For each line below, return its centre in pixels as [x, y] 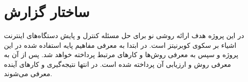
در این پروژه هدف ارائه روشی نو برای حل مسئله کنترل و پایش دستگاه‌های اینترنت [124, 35]
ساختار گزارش [47, 11]
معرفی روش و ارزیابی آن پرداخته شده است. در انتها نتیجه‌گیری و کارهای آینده [118, 64]
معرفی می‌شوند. [28, 73]
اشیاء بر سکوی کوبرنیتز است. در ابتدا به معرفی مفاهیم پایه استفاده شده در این [120, 45]
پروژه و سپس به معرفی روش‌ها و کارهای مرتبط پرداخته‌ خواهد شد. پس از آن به [121, 54]
